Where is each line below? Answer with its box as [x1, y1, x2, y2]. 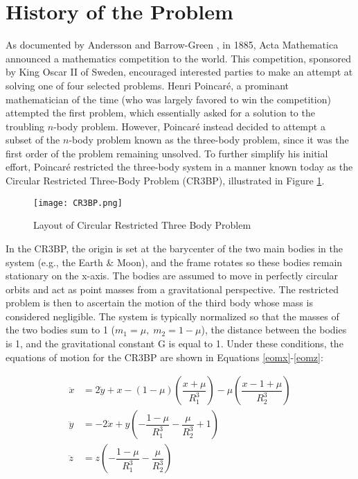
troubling [6, 119, 45, 133]
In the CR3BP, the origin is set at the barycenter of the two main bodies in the [6, 241, 343, 255]
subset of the [6, 132, 60, 147]
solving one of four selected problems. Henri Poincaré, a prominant [6, 78, 289, 92]
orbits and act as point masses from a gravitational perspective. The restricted [6, 281, 339, 296]
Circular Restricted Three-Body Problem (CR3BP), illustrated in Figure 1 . [6, 173, 325, 188]
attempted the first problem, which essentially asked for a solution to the [6, 105, 315, 120]
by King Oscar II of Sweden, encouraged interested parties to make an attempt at [6, 64, 353, 79]
